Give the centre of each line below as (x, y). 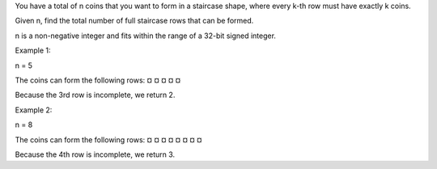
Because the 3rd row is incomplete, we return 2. (95, 95)
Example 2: (34, 110)
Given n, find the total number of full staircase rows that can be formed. (134, 21)
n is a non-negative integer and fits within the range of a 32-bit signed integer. (146, 36)
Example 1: (33, 51)
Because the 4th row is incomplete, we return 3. (95, 154)
